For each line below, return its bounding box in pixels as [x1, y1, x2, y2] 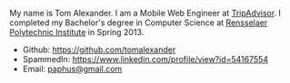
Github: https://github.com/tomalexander [22, 44, 176, 55]
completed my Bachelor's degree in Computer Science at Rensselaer [9, 17, 268, 28]
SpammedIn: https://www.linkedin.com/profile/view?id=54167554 [22, 54, 269, 64]
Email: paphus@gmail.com [22, 63, 123, 74]
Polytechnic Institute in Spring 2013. [9, 27, 145, 37]
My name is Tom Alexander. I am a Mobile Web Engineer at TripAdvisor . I [9, 8, 282, 18]
